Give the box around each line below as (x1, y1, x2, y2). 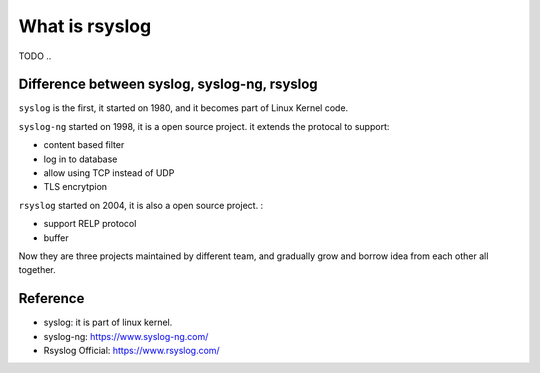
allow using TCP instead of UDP (43, 167, 175, 179)
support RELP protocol (43, 218, 137, 230)
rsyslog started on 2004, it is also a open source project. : (18, 199, 264, 211)
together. (18, 264, 57, 276)
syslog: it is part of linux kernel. (43, 316, 173, 329)
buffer (43, 231, 69, 244)
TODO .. (18, 50, 52, 62)
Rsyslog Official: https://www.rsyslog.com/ (43, 345, 220, 357)
